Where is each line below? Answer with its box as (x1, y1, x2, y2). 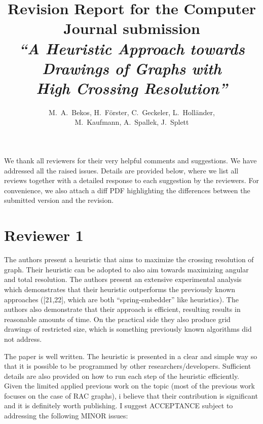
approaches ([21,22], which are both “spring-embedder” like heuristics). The (4, 294, 239, 304)
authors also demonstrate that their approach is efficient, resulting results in (4, 304, 241, 314)
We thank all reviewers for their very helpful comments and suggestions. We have (4, 155, 257, 166)
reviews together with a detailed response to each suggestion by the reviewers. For (4, 175, 259, 186)
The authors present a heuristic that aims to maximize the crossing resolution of (4, 254, 254, 265)
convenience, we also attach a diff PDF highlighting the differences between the (4, 185, 250, 195)
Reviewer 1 (4, 225, 84, 245)
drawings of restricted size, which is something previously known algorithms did (4, 324, 252, 334)
